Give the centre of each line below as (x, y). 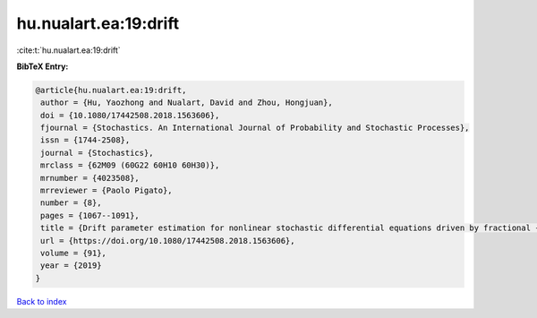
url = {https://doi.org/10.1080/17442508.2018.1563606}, (168, 241)
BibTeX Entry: (43, 66)
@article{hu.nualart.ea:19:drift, (111, 90)
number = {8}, (71, 203)
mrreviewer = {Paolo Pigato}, (107, 191)
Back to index (42, 301)
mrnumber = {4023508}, (90, 178)
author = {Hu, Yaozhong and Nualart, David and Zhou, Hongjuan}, (187, 103)
